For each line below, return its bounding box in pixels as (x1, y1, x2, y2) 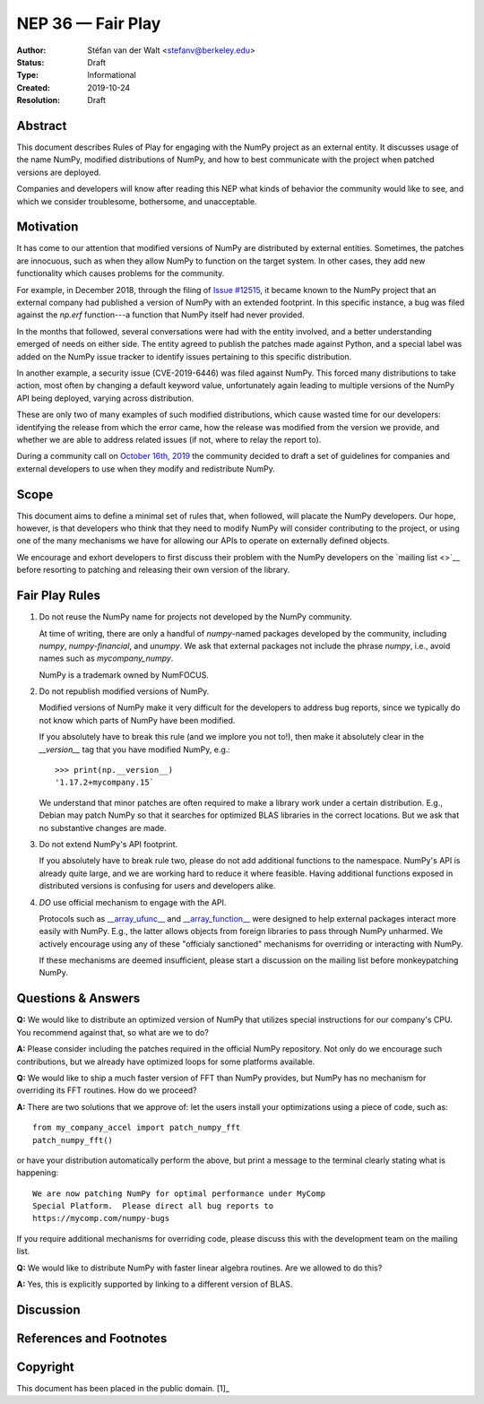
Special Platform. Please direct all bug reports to (32, 1201, 273, 1211)
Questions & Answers (16, 991, 141, 1006)
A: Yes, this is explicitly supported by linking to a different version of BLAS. (16, 1278, 293, 1290)
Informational (87, 70, 136, 81)
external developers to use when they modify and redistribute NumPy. (16, 463, 275, 474)
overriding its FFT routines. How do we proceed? (16, 1085, 197, 1096)
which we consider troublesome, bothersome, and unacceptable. (16, 195, 257, 206)
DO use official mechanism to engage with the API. (39, 897, 227, 907)
